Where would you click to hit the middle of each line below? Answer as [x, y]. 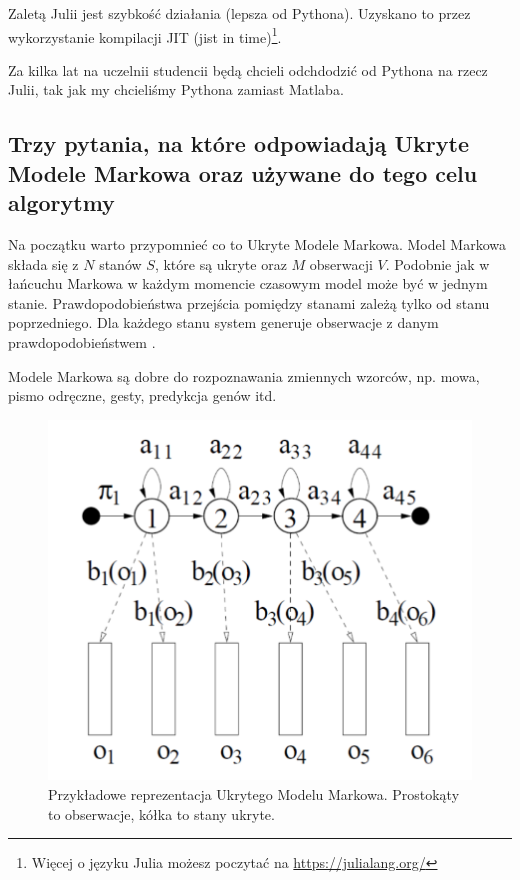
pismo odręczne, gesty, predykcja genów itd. [142, 395]
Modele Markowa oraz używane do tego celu [243, 172]
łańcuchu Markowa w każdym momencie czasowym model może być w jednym [248, 283]
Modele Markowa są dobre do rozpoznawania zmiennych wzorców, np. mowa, [244, 375]
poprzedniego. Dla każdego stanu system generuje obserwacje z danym [223, 322]
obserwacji [341, 263]
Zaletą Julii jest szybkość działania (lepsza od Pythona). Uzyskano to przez [239, 13]
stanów [120, 263]
